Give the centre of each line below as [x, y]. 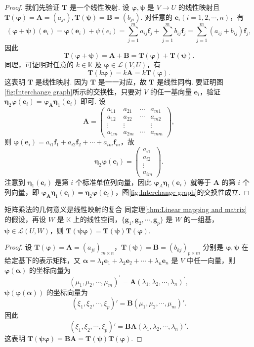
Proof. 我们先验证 [32, 7]
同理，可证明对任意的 [39, 65]
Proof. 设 [18, 247]
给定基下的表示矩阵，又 [42, 260]
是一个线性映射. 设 [100, 7]
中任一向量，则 [211, 260]
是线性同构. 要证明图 [190, 81]
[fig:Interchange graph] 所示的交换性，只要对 [73, 91]
